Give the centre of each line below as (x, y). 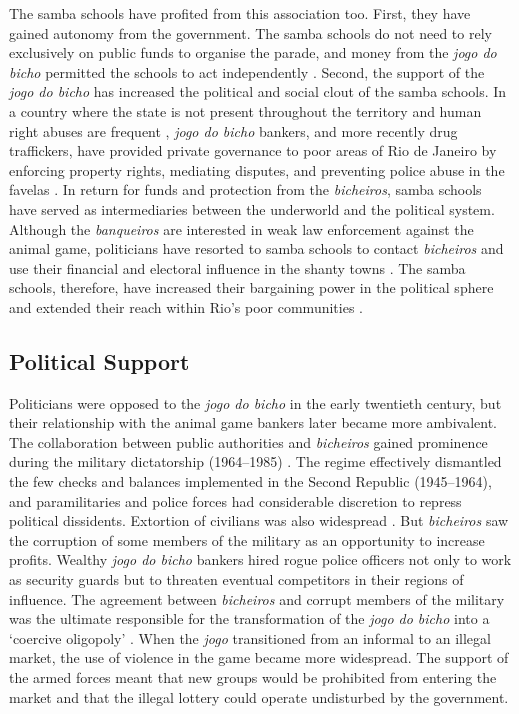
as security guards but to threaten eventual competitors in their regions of (236, 579)
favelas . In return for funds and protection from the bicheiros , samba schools (245, 189)
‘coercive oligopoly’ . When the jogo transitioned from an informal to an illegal (250, 637)
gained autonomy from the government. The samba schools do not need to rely (250, 32)
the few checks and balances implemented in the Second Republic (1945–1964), (250, 481)
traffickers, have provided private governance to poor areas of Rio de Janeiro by (253, 150)
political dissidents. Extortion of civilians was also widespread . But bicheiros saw (259, 520)
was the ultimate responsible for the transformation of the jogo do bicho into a (249, 618)
